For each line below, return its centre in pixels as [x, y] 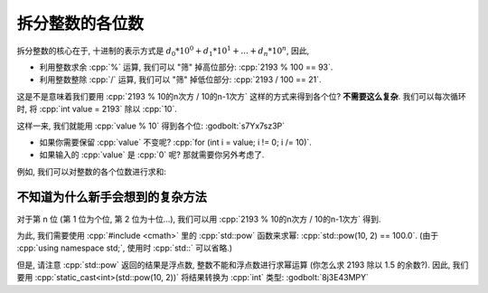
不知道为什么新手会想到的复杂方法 [112, 198]
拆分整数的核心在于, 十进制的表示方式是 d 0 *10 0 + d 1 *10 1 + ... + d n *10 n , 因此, [163, 51]
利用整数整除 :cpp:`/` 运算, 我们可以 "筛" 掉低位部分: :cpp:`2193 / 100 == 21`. [180, 80]
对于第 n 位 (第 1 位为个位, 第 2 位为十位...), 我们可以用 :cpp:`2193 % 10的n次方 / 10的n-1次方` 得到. [199, 219]
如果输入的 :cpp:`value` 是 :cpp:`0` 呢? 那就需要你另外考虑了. [152, 155]
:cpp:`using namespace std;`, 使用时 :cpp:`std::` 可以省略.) [125, 248]
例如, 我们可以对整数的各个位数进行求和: [92, 171]
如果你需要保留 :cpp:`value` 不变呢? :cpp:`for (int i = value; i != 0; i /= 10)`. [175, 142]
